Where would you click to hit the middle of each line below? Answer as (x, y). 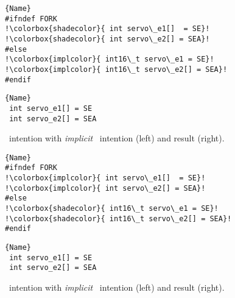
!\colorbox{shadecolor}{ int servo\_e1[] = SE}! (107, 29)
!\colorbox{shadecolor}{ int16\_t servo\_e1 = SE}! (112, 209)
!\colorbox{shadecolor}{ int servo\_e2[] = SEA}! (107, 39)
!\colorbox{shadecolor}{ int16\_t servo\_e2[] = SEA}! (118, 218)
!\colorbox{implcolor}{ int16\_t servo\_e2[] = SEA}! (116, 69)
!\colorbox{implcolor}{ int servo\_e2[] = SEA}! (105, 188)
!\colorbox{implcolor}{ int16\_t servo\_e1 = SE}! (110, 59)
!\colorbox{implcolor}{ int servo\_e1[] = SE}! (105, 178)
